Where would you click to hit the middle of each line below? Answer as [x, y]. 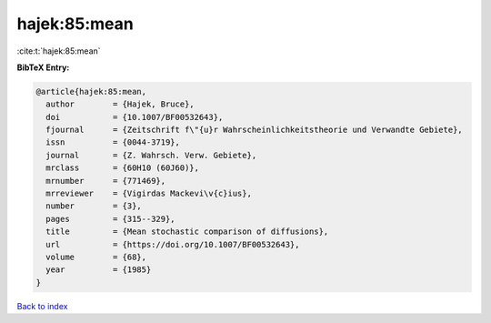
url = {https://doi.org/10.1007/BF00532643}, [173, 244]
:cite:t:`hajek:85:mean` [59, 51]
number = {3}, [94, 206]
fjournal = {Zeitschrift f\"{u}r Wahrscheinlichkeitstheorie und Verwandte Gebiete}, [254, 130]
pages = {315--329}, [111, 219]
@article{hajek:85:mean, [91, 91]
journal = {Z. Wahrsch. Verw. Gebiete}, [151, 155]
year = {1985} [99, 270]
